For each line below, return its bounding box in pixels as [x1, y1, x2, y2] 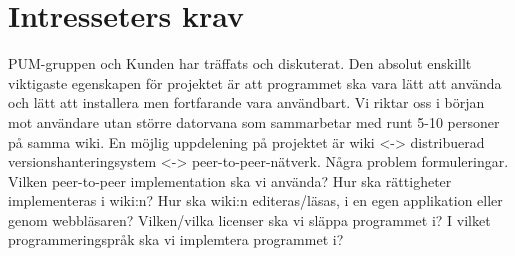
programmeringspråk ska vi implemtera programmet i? [8, 229, 344, 250]
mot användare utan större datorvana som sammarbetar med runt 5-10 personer [8, 111, 500, 132]
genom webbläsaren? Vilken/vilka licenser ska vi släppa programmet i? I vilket [8, 209, 491, 230]
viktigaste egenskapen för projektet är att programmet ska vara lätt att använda [8, 72, 502, 93]
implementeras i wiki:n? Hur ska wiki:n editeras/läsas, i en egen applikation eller [8, 190, 503, 211]
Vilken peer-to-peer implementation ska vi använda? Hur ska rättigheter [8, 170, 452, 191]
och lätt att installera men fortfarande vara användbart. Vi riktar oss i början [8, 92, 485, 113]
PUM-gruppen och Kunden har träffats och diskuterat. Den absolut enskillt [8, 53, 472, 74]
